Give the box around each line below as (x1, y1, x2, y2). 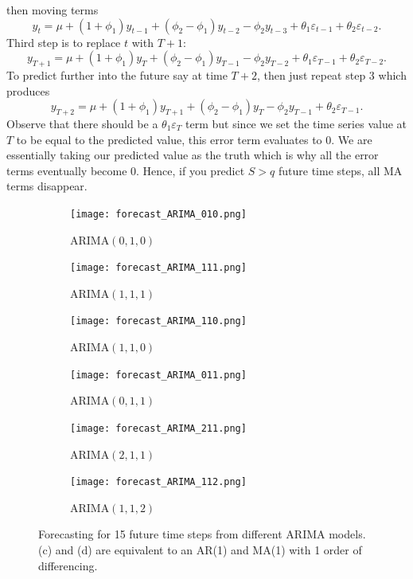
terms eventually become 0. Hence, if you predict (6, 162, 245, 178)
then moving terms (6, 2, 99, 18)
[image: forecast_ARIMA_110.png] (70, 315, 247, 327)
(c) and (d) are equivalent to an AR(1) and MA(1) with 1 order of (38, 542, 362, 558)
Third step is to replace (6, 33, 121, 50)
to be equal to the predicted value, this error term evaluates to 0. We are (16, 131, 372, 147)
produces (6, 82, 50, 99)
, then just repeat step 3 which (256, 66, 407, 83)
